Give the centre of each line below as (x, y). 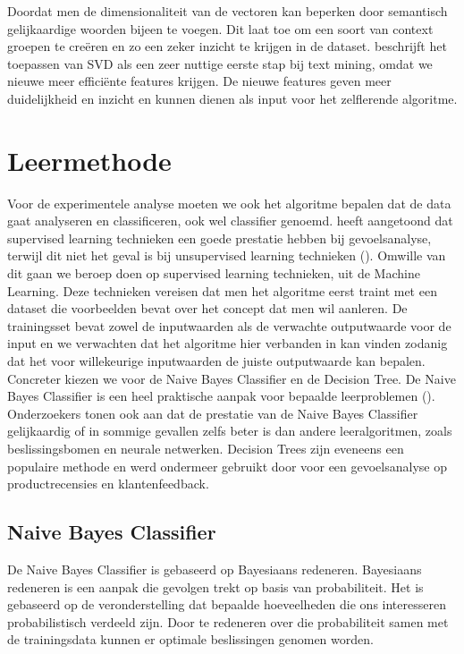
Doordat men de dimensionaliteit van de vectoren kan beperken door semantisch (228, 11)
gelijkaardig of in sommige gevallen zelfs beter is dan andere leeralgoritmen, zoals (230, 431)
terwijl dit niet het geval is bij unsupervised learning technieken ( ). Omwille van (227, 255)
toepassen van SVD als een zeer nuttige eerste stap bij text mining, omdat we (220, 63)
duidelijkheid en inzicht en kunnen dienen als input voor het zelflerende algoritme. (232, 98)
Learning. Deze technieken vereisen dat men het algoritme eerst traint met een (222, 290)
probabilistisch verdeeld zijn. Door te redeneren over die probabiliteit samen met (228, 621)
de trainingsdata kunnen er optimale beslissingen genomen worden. (190, 639)
